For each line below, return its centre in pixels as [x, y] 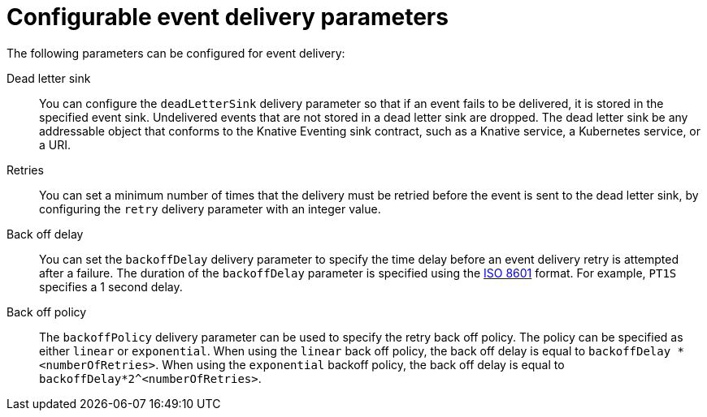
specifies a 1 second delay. [111, 286]
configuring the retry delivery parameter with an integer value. [210, 208]
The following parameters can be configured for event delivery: [176, 53]
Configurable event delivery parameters [228, 17]
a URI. [55, 144]
